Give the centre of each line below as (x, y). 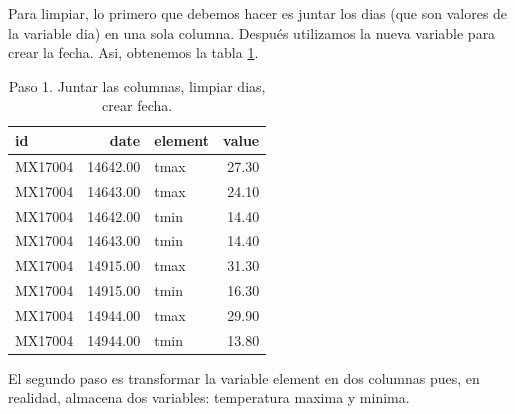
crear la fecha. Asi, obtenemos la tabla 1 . (133, 52)
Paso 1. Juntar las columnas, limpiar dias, (137, 85)
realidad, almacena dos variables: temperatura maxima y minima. (209, 397)
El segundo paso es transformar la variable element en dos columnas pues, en (244, 377)
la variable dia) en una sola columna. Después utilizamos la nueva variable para (252, 32)
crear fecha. (137, 105)
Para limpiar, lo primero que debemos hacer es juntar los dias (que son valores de (258, 13)
